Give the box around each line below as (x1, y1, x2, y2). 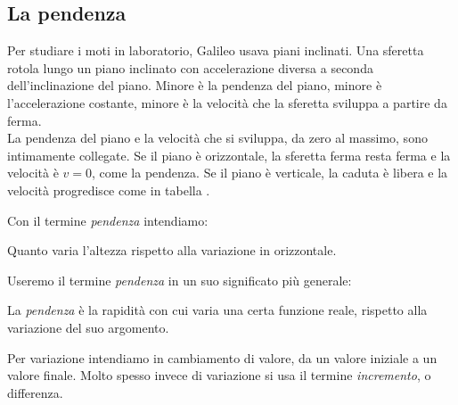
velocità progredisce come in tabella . (7, 180, 210, 199)
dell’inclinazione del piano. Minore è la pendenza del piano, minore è (7, 76, 382, 95)
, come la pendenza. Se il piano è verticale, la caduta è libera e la (92, 163, 448, 182)
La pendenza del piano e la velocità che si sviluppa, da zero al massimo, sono (7, 128, 428, 147)
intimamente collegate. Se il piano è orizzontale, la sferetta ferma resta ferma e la (7, 145, 451, 164)
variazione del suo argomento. (7, 318, 169, 336)
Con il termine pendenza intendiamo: (7, 211, 209, 229)
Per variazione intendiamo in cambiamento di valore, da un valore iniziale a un (7, 348, 438, 367)
